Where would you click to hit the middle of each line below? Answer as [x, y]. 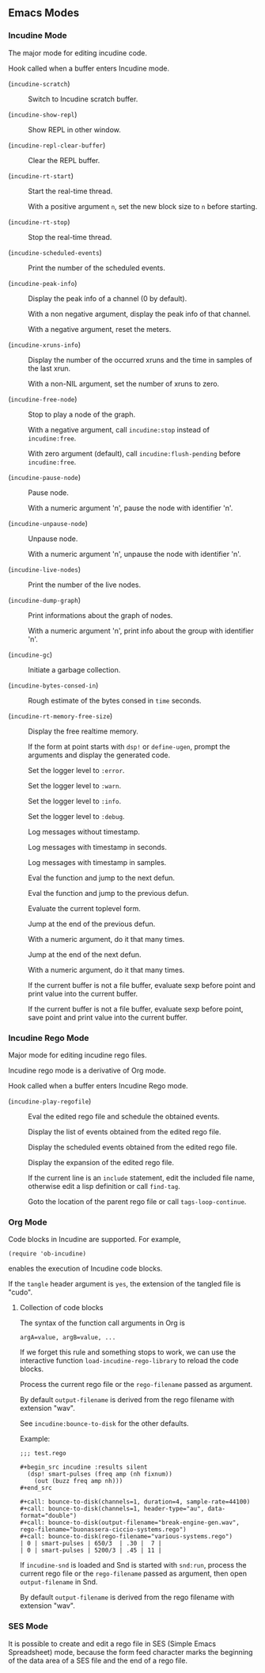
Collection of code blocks [61, 1308]
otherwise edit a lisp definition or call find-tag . [104, 1186]
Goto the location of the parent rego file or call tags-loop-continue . [137, 1201]
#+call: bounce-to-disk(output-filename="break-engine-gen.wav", [129, 1523]
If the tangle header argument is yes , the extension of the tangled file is [125, 1284]
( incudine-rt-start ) [41, 175]
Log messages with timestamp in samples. [97, 862]
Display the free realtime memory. [83, 731]
